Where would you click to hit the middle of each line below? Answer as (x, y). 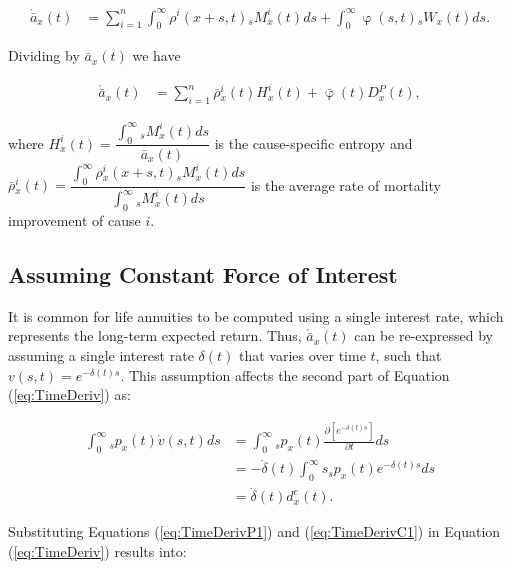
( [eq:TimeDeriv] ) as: (69, 394)
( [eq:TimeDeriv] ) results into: (97, 550)
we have (156, 55)
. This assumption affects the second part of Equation (285, 374)
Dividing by (44, 55)
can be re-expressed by (423, 335)
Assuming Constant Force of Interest (203, 274)
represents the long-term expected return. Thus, (155, 335)
